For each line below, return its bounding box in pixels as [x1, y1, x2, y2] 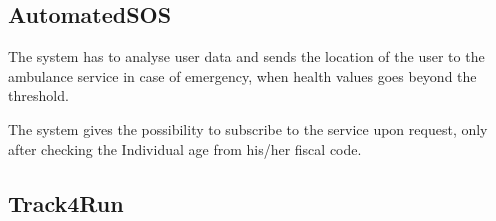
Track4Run [8, 187, 124, 218]
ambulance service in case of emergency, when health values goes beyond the [8, 65, 477, 86]
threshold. [8, 85, 69, 106]
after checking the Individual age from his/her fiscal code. [8, 138, 362, 159]
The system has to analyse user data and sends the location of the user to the [8, 46, 485, 67]
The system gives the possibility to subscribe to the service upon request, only [8, 118, 488, 139]
